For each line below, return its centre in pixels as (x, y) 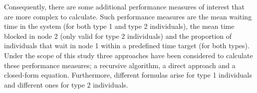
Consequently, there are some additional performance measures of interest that (125, 6)
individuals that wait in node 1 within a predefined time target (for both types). (127, 46)
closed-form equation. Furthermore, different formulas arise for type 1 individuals (128, 75)
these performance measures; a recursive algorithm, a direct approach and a (120, 65)
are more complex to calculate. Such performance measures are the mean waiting (128, 16)
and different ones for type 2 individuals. (66, 84)
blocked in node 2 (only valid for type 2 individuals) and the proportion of (118, 36)
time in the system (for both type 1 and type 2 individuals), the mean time (119, 26)
